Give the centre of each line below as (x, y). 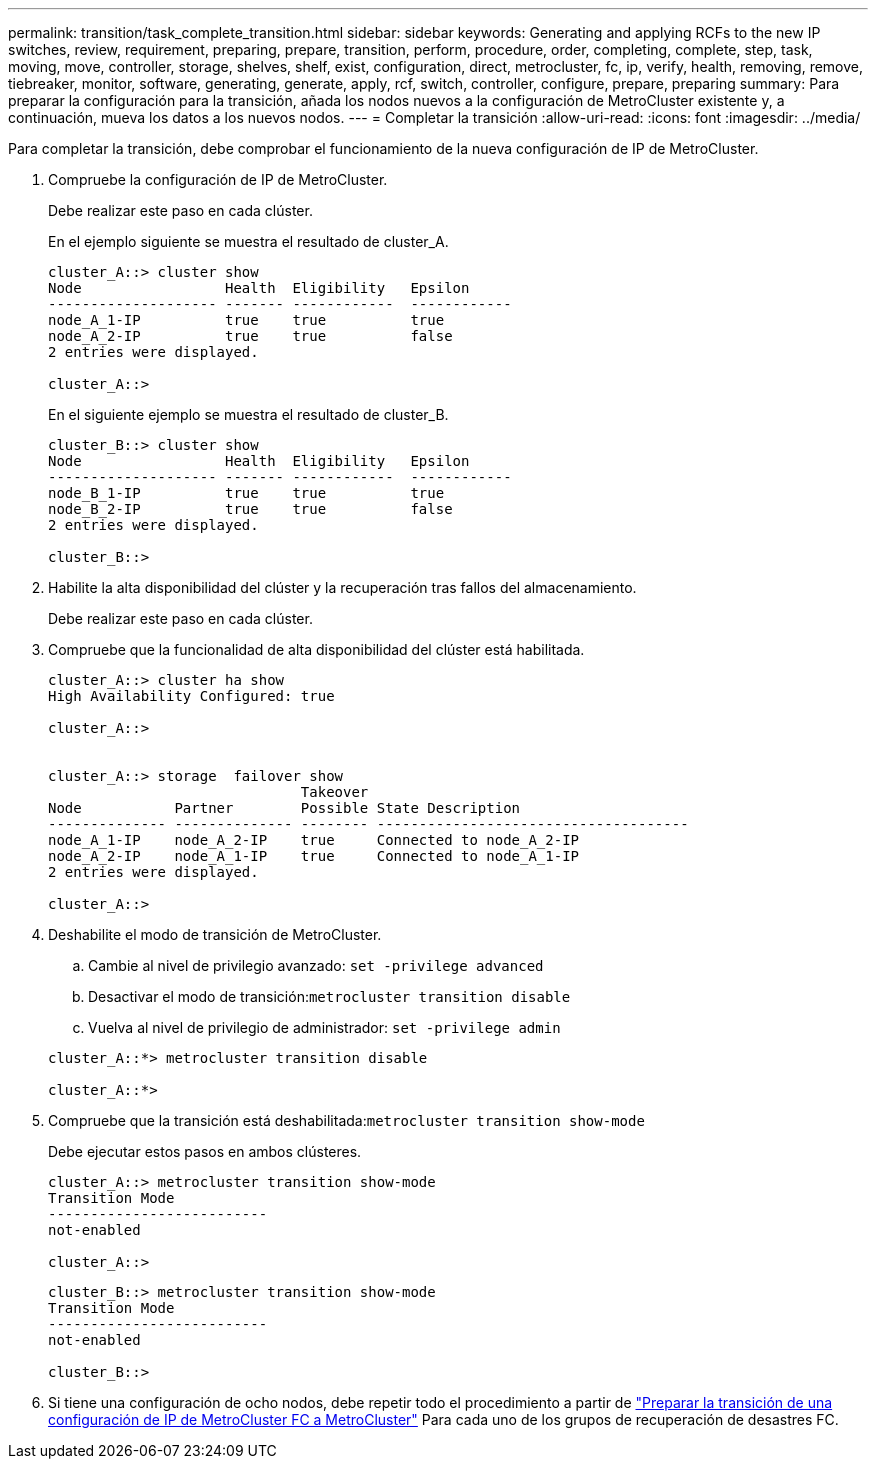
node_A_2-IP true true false (250, 336)
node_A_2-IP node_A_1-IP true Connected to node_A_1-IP (314, 856)
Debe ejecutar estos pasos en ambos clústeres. (205, 1151)
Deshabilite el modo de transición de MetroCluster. (215, 934)
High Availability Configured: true (191, 696)
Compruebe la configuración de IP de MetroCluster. (218, 179)
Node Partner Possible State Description (284, 808)
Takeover (334, 792)
